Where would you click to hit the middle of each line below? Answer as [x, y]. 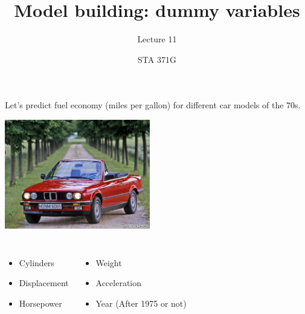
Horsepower [40, 303]
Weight [109, 262]
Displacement [44, 283]
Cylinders [37, 262]
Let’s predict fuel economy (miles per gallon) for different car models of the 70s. [153, 105]
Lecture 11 [157, 39]
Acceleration [119, 283]
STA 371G [157, 59]
